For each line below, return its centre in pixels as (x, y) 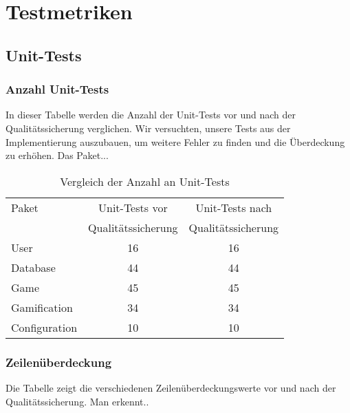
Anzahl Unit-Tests (57, 89)
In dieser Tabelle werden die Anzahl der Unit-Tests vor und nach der (151, 115)
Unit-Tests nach (234, 207)
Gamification (42, 307)
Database (33, 267)
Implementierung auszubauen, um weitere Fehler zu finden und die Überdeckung (175, 141)
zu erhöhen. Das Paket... (57, 155)
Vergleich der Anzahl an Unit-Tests (145, 181)
